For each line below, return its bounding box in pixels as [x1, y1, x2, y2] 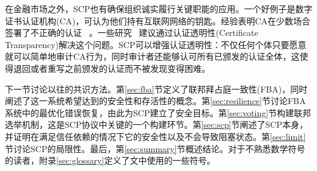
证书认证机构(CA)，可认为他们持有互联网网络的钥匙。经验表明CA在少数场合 [5, 14, 311, 27]
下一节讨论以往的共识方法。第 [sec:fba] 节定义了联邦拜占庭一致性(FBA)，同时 [5, 82, 308, 95]
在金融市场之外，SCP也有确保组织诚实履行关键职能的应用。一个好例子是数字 [5, 2, 313, 15]
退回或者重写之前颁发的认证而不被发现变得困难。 [13, 61, 210, 74]
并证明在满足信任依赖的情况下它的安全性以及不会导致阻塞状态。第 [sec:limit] [5, 130, 306, 142]
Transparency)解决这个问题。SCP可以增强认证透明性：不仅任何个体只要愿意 [5, 38, 307, 51]
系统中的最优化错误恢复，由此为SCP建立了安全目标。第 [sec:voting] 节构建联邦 [5, 106, 312, 119]
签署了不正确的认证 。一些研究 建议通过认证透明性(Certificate [5, 26, 258, 39]
